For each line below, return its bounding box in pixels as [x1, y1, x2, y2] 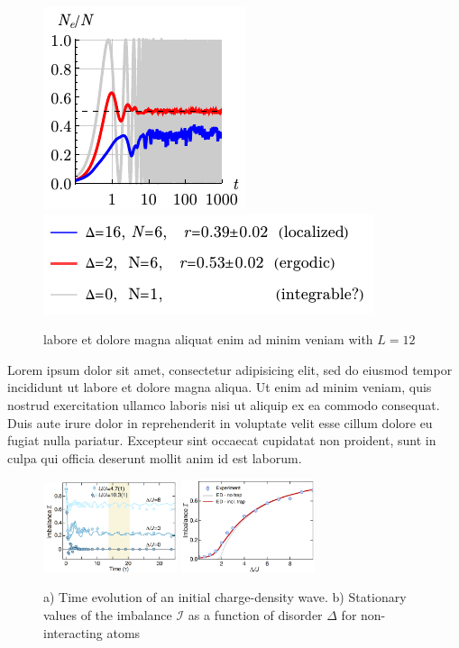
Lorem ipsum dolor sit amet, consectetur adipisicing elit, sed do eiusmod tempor [7, 360, 453, 379]
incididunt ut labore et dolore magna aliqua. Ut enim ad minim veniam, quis [7, 378, 432, 397]
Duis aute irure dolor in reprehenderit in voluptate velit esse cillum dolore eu [7, 413, 433, 432]
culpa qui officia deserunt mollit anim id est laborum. [7, 448, 302, 467]
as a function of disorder [188, 605, 323, 624]
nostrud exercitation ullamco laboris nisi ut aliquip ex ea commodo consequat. [7, 395, 440, 414]
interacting [43, 623, 103, 642]
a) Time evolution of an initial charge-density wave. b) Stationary [43, 588, 407, 607]
